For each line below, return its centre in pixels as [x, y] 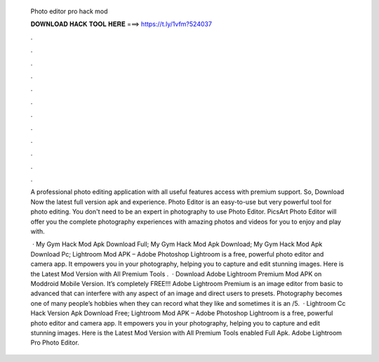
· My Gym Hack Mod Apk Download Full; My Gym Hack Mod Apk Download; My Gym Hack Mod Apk [177, 244]
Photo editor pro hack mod [69, 11]
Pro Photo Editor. [55, 343]
